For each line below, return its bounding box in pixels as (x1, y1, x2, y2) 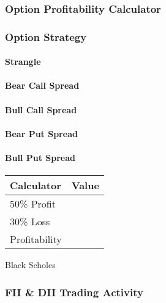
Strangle (5, 55, 41, 68)
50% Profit (10, 196, 56, 211)
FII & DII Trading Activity (5, 284, 143, 299)
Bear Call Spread (5, 79, 80, 92)
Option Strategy (5, 29, 87, 44)
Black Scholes (5, 258, 56, 271)
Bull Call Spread (5, 103, 77, 116)
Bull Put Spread (5, 151, 75, 164)
